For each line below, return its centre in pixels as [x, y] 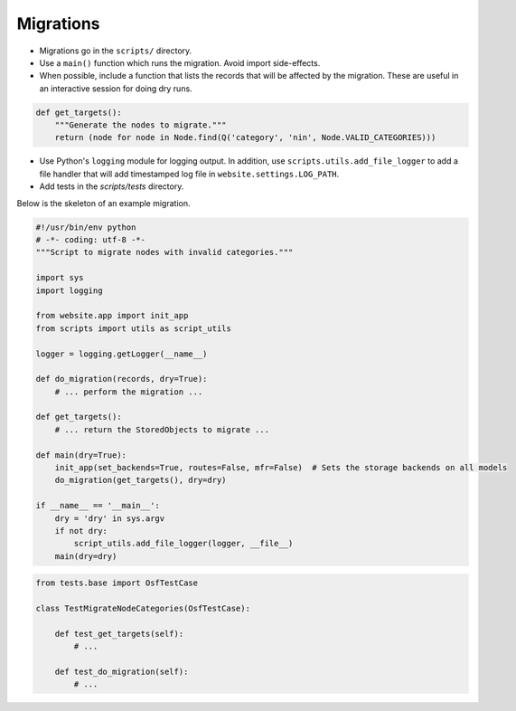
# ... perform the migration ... [129, 392]
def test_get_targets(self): [119, 634]
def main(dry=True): [81, 455]
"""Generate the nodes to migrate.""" [141, 125]
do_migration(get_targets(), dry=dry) [141, 480]
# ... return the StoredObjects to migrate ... [162, 429]
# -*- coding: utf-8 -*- [91, 240]
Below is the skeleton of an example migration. [103, 203]
